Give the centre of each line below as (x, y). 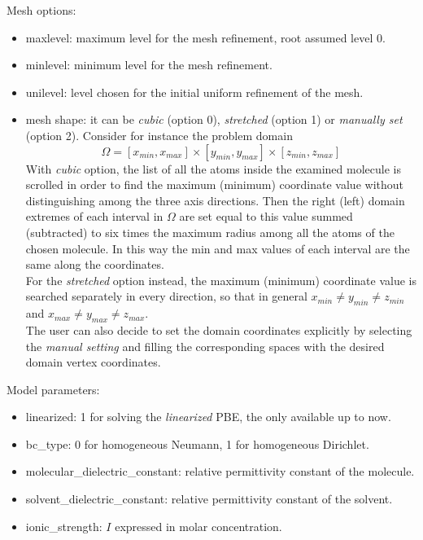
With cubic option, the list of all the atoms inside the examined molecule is (213, 168)
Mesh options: (41, 10)
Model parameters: (53, 389)
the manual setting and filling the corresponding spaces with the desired (205, 346)
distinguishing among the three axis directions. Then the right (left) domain (215, 200)
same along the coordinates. (95, 264)
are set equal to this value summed (266, 216)
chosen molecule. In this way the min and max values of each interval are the (218, 248)
